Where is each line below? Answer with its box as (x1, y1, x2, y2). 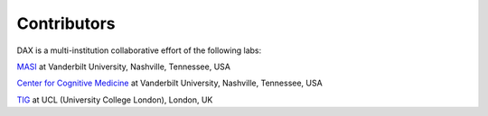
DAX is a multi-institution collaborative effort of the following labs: (16, 45, 262, 56)
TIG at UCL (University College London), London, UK (16, 94, 213, 105)
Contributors (16, 13, 117, 33)
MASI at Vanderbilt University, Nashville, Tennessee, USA (16, 61, 230, 72)
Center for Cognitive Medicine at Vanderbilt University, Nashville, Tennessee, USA (16, 77, 323, 89)
